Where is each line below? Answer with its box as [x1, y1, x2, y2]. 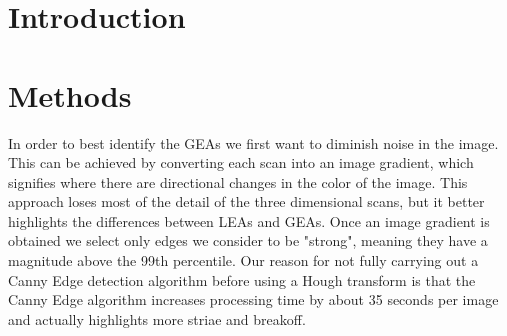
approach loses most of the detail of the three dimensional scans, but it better [8, 191, 485, 212]
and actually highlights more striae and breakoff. [8, 308, 306, 329]
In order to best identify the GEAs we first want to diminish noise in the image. [8, 132, 499, 153]
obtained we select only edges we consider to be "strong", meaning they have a [8, 230, 488, 251]
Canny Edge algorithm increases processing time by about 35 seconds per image [8, 289, 499, 310]
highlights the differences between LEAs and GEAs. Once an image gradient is [8, 210, 490, 231]
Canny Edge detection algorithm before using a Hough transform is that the [8, 269, 476, 290]
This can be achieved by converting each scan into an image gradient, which [8, 152, 474, 173]
